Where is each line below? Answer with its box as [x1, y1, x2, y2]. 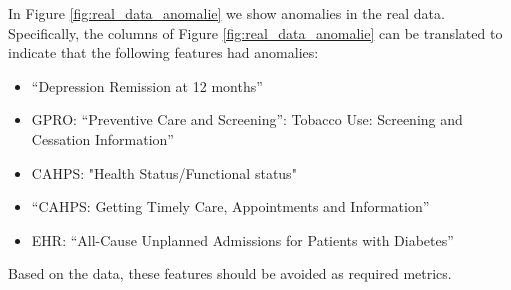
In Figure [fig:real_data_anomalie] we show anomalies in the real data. [8, 3, 445, 23]
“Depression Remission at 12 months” [31, 75, 263, 96]
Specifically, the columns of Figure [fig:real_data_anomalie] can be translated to [8, 22, 503, 43]
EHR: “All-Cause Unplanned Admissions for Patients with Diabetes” [31, 229, 454, 250]
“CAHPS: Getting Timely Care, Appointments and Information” [31, 196, 430, 217]
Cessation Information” [31, 128, 174, 149]
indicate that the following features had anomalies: [8, 42, 319, 63]
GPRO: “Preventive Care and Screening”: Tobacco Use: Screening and [31, 109, 463, 130]
